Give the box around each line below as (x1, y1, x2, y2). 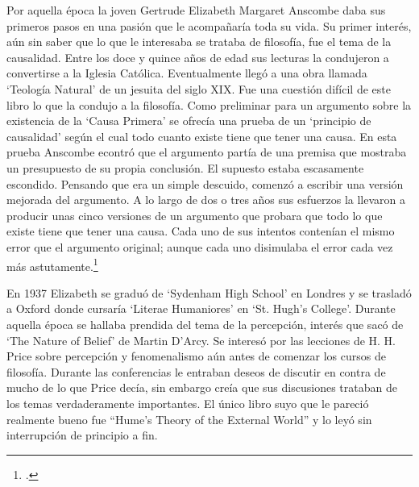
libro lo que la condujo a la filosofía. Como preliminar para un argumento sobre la (6, 96, 412, 113)
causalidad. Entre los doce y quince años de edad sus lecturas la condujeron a (6, 48, 389, 65)
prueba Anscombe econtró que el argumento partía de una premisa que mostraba (6, 144, 407, 160)
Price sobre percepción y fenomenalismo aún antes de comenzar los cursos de (6, 348, 386, 364)
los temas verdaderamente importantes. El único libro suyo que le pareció (6, 394, 369, 411)
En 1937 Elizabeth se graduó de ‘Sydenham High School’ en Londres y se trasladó (6, 284, 412, 301)
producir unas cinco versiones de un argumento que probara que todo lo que (6, 206, 383, 223)
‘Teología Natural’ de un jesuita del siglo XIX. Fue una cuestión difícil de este (6, 80, 391, 97)
